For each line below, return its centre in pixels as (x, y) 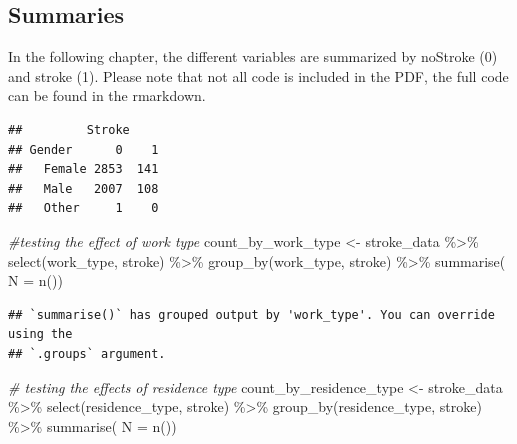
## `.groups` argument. (87, 353)
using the (40, 334)
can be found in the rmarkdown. (107, 95)
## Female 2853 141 (83, 169)
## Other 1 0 (83, 208)
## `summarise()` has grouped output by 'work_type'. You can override (251, 314)
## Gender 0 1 (83, 149)
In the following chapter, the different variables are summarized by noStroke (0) (253, 56)
